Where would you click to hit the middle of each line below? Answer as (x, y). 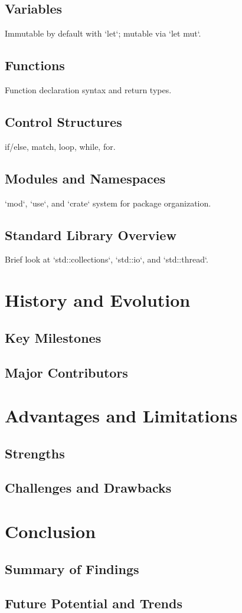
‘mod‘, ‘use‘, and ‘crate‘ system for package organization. (108, 203)
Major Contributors (66, 372)
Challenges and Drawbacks (88, 488)
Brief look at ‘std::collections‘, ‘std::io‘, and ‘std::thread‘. (107, 259)
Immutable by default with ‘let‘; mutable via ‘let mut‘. (103, 33)
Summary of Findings (72, 568)
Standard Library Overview (91, 235)
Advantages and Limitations (121, 416)
